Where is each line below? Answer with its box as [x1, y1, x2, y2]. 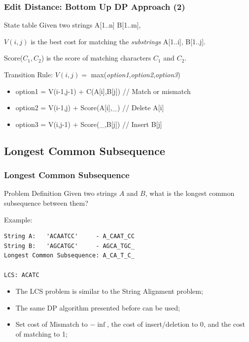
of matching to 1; [15, 328, 68, 339]
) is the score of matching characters [41, 53, 151, 63]
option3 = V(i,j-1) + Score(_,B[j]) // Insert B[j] [15, 119, 162, 129]
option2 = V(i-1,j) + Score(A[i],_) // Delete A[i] [15, 102, 164, 113]
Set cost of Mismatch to [15, 319, 88, 329]
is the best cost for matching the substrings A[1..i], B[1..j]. [31, 36, 206, 46]
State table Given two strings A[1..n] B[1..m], [4, 20, 141, 30]
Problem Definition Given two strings [4, 188, 117, 198]
